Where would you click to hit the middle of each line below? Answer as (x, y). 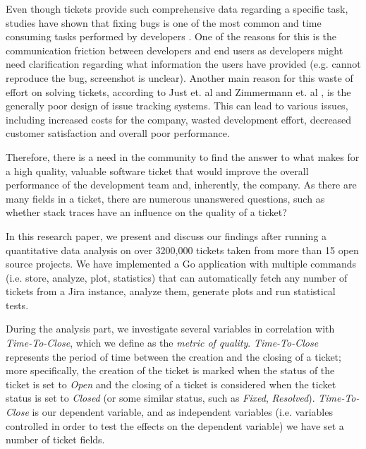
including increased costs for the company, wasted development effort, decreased (179, 119)
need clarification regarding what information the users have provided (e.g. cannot (183, 64)
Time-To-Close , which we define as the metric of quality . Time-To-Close (162, 343)
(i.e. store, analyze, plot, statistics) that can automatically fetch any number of (177, 277)
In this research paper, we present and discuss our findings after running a (166, 235)
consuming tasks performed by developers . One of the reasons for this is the (171, 36)
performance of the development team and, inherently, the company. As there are (181, 185)
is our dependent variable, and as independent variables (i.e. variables (182, 412)
